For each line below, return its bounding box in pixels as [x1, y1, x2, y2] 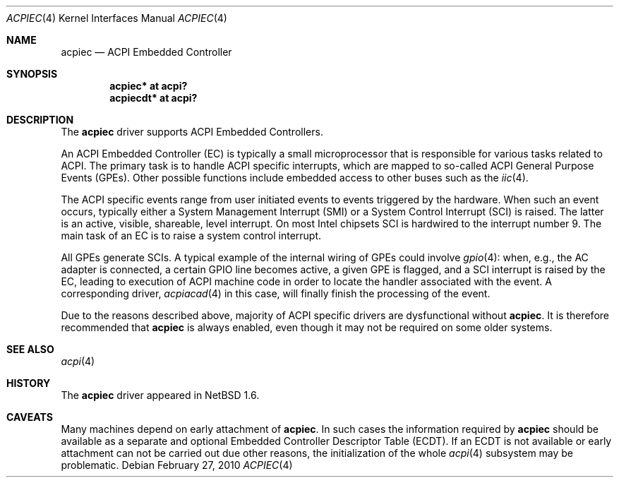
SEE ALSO [6, 343, 54, 355]
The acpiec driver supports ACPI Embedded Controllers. [61, 126, 323, 138]
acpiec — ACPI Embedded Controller [61, 46, 232, 58]
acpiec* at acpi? [109, 80, 188, 92]
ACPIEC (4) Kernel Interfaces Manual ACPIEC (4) [6, 12, 227, 24]
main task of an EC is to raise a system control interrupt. [61, 229, 322, 241]
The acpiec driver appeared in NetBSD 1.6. [61, 389, 260, 401]
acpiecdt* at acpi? [109, 92, 198, 104]
